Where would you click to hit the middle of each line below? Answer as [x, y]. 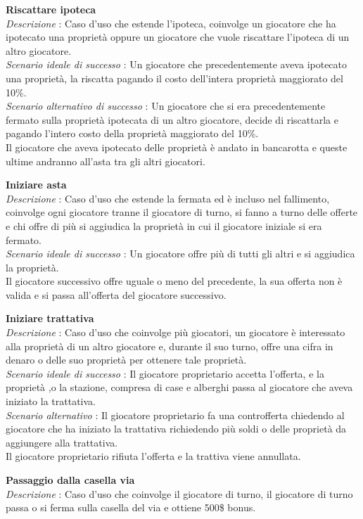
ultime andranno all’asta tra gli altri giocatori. [106, 161]
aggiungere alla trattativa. [62, 442]
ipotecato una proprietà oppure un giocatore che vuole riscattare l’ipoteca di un [178, 37]
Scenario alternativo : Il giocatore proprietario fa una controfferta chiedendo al [175, 415]
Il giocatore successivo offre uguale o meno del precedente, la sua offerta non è [174, 281]
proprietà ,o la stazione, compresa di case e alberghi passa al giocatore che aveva [179, 387]
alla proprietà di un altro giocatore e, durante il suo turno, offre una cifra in [170, 346]
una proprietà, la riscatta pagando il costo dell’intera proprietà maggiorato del [174, 78]
